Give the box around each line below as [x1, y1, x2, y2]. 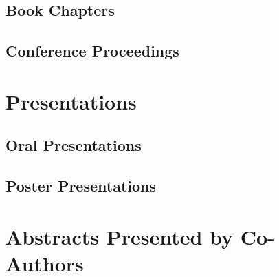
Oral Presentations [5, 134, 142, 156]
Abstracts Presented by [5, 222, 234, 250]
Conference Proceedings [5, 40, 179, 61]
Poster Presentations [5, 175, 157, 196]
